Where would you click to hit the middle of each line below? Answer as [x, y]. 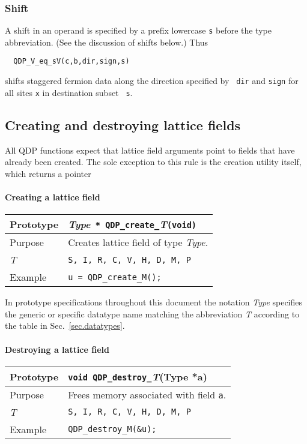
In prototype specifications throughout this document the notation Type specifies [154, 302]
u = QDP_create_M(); [115, 277]
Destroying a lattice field [57, 349]
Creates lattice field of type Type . [138, 242]
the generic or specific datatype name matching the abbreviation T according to [152, 313]
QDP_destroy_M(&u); [112, 429]
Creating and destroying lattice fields [123, 124]
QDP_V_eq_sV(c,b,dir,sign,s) [71, 61]
